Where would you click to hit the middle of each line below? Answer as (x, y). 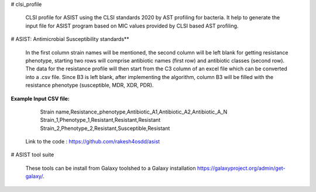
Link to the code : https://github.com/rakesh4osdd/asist (93, 142)
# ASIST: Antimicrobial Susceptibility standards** (70, 39)
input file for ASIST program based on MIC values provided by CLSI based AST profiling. (132, 26)
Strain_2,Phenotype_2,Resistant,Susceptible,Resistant (105, 128)
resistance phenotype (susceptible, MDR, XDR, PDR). (90, 85)
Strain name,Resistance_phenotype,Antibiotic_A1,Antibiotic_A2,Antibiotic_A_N (134, 112)
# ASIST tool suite (32, 155)
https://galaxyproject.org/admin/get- (241, 168)
